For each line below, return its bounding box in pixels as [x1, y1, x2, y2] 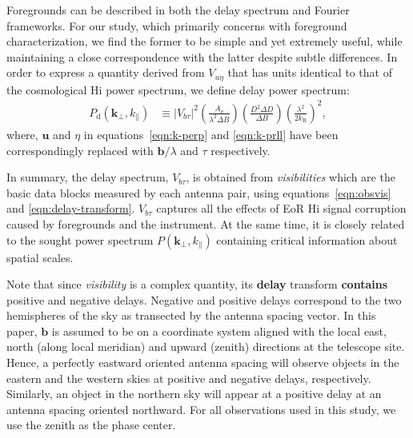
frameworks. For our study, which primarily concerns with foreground [6, 17, 347, 34]
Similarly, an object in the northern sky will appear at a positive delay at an [6, 385, 382, 402]
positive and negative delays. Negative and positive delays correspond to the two [6, 291, 402, 308]
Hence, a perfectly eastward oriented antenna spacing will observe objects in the [6, 354, 399, 371]
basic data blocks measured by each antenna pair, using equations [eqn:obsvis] [6, 184, 391, 201]
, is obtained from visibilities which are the [186, 169, 395, 185]
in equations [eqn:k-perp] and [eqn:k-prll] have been [83, 125, 339, 142]
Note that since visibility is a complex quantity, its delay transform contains [6, 276, 388, 293]
